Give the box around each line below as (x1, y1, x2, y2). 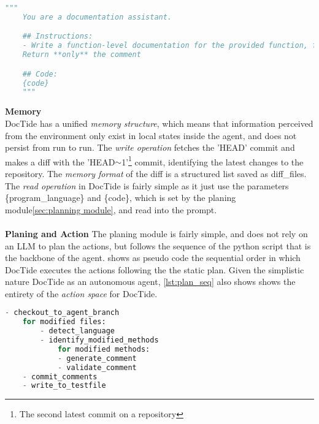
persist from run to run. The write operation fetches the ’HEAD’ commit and (5, 141, 295, 154)
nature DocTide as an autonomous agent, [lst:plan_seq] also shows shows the (5, 275, 296, 288)
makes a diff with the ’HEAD (5, 155, 115, 168)
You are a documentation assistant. (22, 12, 172, 21)
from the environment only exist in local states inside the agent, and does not (5, 129, 297, 142)
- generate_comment (57, 354, 137, 363)
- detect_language (40, 327, 115, 336)
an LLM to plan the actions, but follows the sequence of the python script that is (5, 239, 311, 252)
